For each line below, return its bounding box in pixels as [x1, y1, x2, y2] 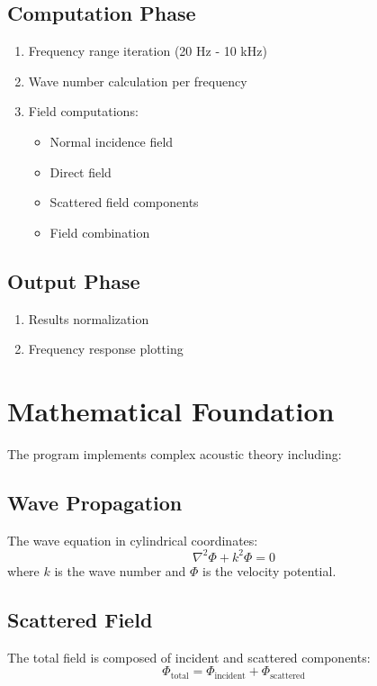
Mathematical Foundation [7, 392, 335, 429]
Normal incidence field [49, 131, 174, 150]
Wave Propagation [7, 488, 183, 516]
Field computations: [28, 102, 139, 121]
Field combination [49, 222, 150, 241]
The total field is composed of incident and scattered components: [7, 647, 371, 666]
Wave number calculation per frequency [28, 71, 247, 90]
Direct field [49, 162, 112, 181]
